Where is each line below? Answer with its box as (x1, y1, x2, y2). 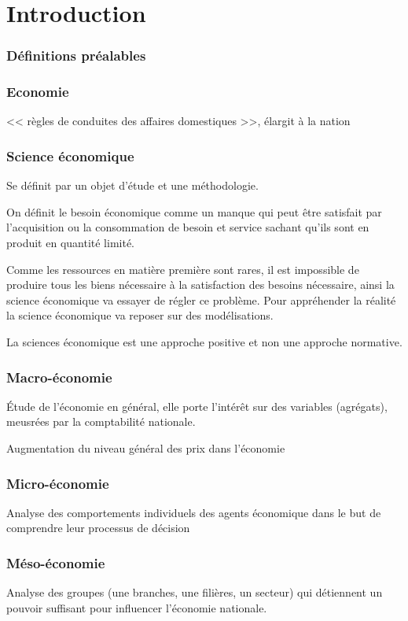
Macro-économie (6, 367, 112, 386)
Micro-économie (6, 473, 109, 493)
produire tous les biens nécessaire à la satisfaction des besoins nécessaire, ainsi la (6, 276, 395, 293)
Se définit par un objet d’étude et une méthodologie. (6, 177, 259, 194)
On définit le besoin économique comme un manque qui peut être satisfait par (6, 203, 382, 220)
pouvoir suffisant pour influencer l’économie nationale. (6, 599, 267, 615)
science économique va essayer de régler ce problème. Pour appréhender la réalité (6, 291, 396, 308)
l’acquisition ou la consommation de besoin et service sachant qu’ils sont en (6, 219, 369, 235)
